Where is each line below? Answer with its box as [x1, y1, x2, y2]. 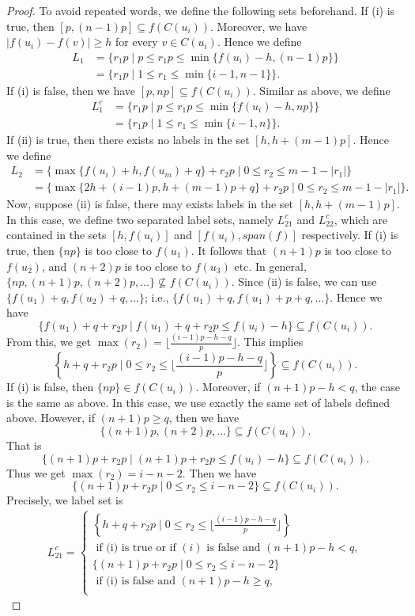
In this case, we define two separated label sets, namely [6, 211, 274, 227]
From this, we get [6, 333, 92, 350]
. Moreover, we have [210, 17, 307, 34]
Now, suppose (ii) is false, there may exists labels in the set [6, 196, 294, 212]
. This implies [236, 333, 304, 350]
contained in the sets [6, 226, 107, 243]
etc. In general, [234, 257, 307, 274]
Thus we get [6, 464, 66, 481]
